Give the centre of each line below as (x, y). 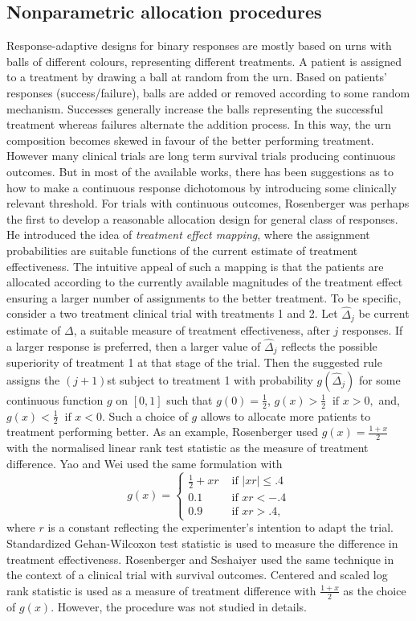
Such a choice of (148, 415)
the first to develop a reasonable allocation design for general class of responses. (202, 218)
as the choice (375, 590)
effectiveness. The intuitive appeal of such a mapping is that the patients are (195, 266)
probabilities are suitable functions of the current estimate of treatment (182, 250)
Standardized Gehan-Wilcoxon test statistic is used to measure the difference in (202, 543)
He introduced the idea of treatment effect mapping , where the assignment (188, 234)
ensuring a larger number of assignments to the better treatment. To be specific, (204, 297)
